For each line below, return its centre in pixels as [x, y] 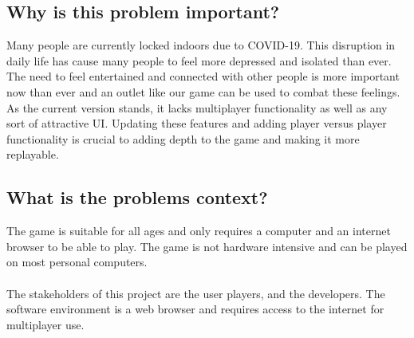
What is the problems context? [137, 197]
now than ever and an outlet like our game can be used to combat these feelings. [203, 91]
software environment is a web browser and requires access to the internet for [195, 309]
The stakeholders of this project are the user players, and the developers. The [196, 293]
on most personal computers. [77, 262]
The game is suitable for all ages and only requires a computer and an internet [199, 231]
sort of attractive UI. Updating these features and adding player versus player [197, 123]
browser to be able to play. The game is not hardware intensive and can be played [207, 246]
